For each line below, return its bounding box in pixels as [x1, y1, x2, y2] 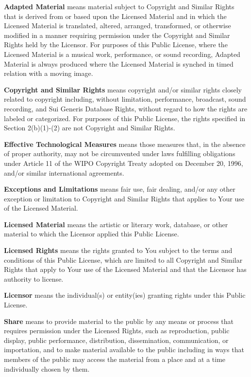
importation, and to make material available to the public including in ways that [4, 344, 244, 355]
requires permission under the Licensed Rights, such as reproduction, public [4, 325, 230, 336]
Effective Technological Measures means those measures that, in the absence [4, 139, 246, 149]
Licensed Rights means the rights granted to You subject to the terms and [4, 245, 233, 255]
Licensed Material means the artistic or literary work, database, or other [4, 219, 228, 229]
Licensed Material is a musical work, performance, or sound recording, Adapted [4, 49, 240, 59]
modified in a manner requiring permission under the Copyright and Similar [4, 30, 230, 40]
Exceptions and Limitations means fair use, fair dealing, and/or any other [4, 184, 235, 194]
